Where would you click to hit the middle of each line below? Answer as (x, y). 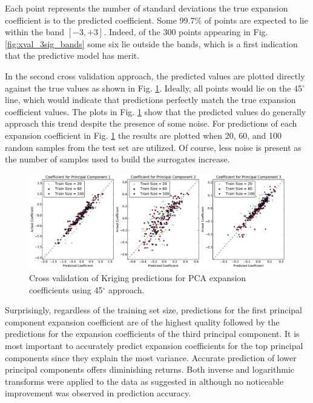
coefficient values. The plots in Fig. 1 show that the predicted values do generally (156, 111)
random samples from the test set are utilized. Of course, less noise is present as (153, 147)
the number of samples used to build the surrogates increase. (117, 159)
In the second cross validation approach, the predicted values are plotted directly (155, 75)
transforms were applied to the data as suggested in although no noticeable (144, 381)
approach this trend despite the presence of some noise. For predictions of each (151, 123)
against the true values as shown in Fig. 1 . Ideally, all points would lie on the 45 (154, 88)
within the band (35, 32)
